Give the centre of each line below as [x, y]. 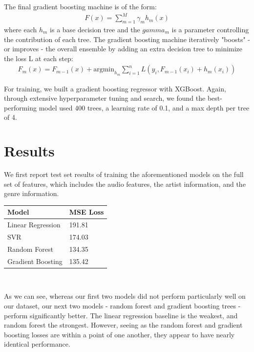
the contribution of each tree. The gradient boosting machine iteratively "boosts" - [127, 39]
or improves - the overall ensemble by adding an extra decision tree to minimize [123, 49]
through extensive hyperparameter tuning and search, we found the [105, 98]
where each [21, 29]
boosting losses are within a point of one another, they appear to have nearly [119, 334]
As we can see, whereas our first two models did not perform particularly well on [125, 296]
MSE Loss [86, 212]
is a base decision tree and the [95, 29]
